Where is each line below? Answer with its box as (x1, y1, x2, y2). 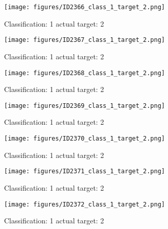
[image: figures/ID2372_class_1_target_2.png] (4, 200, 165, 208)
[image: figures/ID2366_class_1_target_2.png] (4, 4, 165, 11)
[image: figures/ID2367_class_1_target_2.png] (4, 36, 165, 44)
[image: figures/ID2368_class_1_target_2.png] (4, 69, 165, 77)
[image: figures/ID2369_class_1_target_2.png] (4, 102, 165, 109)
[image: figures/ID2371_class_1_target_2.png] (4, 168, 165, 175)
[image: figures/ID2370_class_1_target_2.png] (4, 135, 165, 142)
